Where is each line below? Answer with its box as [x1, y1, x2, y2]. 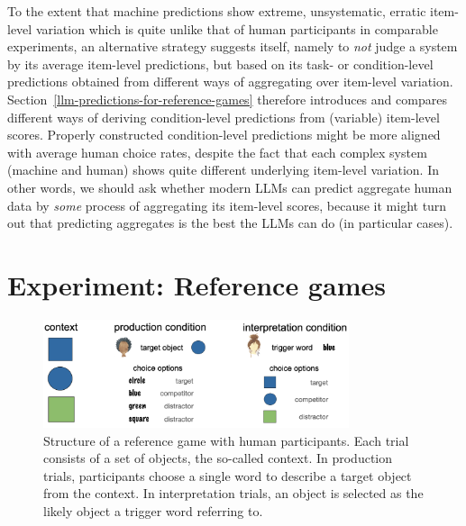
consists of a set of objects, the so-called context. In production [43, 449, 393, 467]
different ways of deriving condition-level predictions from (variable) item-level [7, 107, 440, 126]
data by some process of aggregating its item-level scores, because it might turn [7, 195, 447, 214]
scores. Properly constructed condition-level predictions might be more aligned [7, 125, 441, 144]
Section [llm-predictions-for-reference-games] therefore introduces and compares [7, 89, 447, 108]
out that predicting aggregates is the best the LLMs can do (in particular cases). [7, 213, 453, 232]
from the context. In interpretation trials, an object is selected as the [43, 484, 424, 503]
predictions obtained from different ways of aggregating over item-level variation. [7, 72, 453, 91]
